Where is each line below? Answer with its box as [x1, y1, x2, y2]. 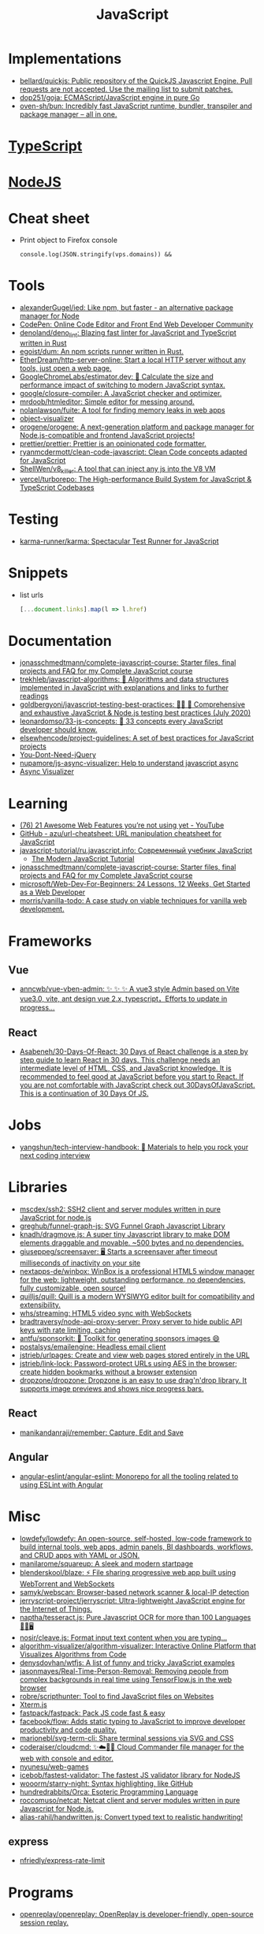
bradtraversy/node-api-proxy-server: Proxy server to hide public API [19, 1317, 243, 1327]
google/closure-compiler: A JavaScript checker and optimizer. [19, 388, 222, 398]
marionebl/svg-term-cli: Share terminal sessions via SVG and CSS [19, 1733, 234, 1742]
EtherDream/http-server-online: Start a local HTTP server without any [19, 355, 247, 364]
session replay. [19, 1918, 69, 1928]
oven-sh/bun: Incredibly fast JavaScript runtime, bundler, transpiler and [19, 101, 252, 110]
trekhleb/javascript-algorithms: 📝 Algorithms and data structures [19, 674, 229, 684]
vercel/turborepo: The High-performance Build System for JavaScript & [19, 474, 252, 484]
